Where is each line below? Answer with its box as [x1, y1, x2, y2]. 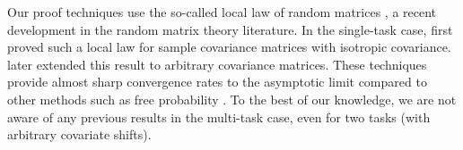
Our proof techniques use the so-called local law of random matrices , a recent [7, 3, 437, 21]
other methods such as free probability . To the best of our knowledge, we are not [7, 89, 457, 108]
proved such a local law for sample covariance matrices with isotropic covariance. [7, 37, 451, 56]
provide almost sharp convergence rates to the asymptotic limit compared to [7, 72, 427, 91]
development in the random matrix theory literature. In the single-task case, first [7, 20, 453, 38]
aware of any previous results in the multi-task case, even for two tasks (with [7, 107, 431, 126]
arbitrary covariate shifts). [7, 125, 152, 144]
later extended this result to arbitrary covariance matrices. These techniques [7, 54, 427, 73]
